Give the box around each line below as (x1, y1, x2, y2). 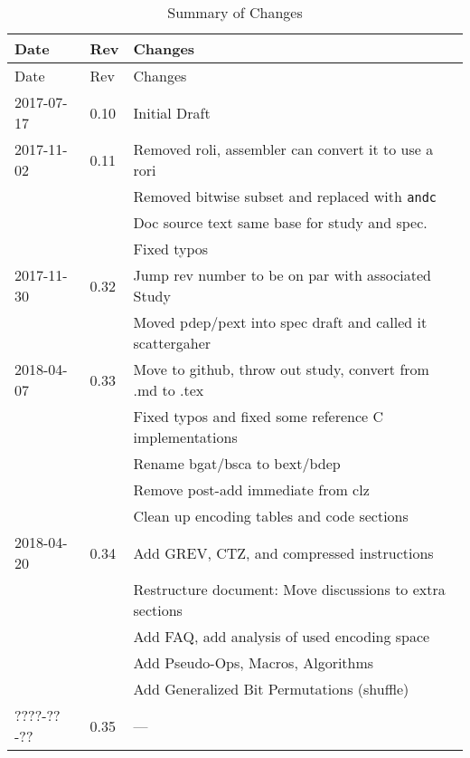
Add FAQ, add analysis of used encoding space (133, 626, 430, 647)
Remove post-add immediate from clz (133, 479, 370, 500)
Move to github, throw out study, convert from (133, 359, 429, 379)
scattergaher (133, 332, 211, 353)
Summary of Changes (167, 2, 303, 23)
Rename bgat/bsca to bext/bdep (133, 453, 341, 474)
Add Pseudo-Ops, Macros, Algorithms (133, 652, 374, 673)
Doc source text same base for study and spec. (133, 212, 428, 233)
